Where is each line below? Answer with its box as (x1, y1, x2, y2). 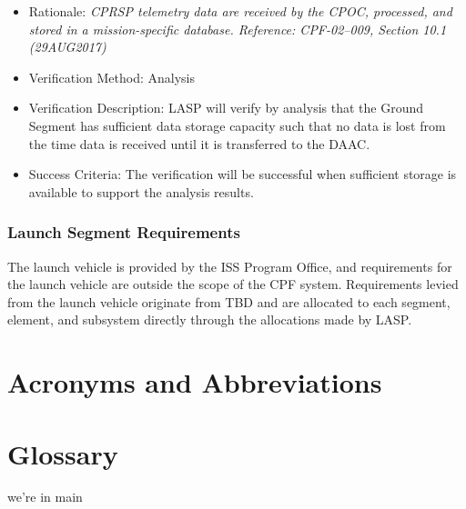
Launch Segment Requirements (7, 221, 240, 244)
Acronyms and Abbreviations (7, 364, 382, 401)
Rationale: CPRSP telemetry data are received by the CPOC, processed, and (28, 2, 452, 20)
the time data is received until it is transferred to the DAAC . (28, 134, 370, 153)
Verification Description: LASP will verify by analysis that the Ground (28, 98, 424, 117)
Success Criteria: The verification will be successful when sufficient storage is (28, 165, 457, 184)
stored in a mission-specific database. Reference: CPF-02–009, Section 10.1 (28, 19, 447, 38)
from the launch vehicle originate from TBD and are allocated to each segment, (7, 292, 451, 311)
